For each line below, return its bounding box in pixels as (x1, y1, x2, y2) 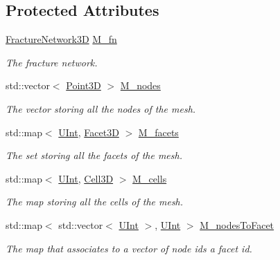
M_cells (132, 171, 167, 185)
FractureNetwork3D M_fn (6, 32, 117, 46)
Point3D (66, 78, 101, 93)
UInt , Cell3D (58, 171, 114, 185)
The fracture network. (6, 55, 98, 69)
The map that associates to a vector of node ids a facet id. (6, 241, 252, 255)
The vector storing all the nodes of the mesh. (6, 101, 196, 115)
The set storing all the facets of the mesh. (6, 148, 182, 162)
